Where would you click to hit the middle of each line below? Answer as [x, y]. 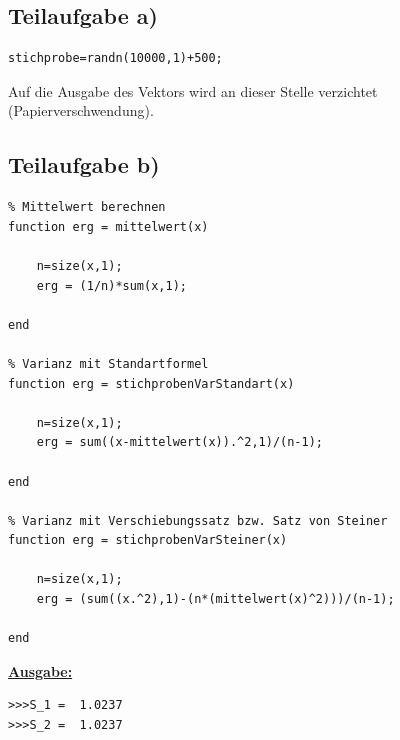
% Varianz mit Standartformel [108, 363]
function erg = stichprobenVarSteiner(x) [148, 540]
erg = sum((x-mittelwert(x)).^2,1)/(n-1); [179, 442]
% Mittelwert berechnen [87, 207]
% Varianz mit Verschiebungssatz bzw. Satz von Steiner [198, 520]
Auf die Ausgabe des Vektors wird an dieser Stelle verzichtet [193, 90]
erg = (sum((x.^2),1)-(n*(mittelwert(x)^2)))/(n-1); [215, 599]
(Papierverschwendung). [81, 110]
